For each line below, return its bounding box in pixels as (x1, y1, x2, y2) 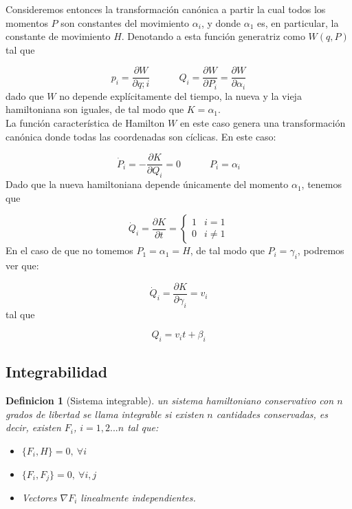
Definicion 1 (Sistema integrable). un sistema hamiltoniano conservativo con (5, 393, 334, 408)
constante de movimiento (5, 29, 111, 43)
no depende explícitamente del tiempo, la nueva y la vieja (59, 88, 302, 103)
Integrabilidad (5, 361, 108, 382)
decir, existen (5, 420, 61, 435)
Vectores (21, 490, 57, 504)
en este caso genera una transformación (179, 116, 346, 130)
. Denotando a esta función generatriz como (121, 29, 305, 43)
